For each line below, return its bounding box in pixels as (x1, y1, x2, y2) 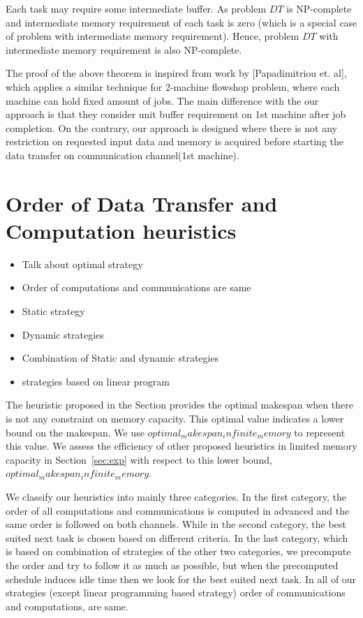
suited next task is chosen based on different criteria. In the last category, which (6, 530, 348, 545)
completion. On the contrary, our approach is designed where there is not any (6, 120, 337, 135)
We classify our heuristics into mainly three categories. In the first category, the (6, 489, 346, 503)
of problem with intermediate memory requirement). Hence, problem (6, 29, 299, 43)
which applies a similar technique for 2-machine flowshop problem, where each (6, 79, 340, 94)
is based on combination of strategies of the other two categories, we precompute (6, 544, 351, 559)
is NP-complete (286, 1, 352, 15)
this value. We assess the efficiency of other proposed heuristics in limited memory (6, 439, 357, 453)
